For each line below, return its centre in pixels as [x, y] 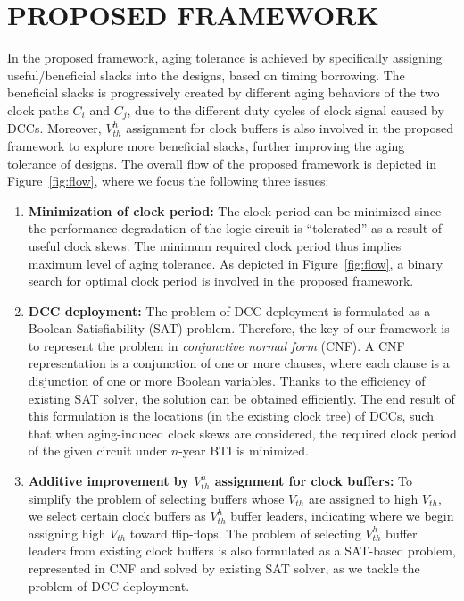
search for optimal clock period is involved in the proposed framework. [221, 281]
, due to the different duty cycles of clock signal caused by [286, 109]
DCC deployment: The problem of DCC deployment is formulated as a [229, 310]
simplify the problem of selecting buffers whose [156, 498]
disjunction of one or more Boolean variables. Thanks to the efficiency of [227, 381]
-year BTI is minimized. [244, 451]
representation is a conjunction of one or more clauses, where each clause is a [239, 363]
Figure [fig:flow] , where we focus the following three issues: [168, 181]
